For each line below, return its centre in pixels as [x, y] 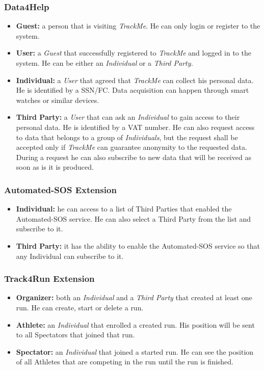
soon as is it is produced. [55, 167]
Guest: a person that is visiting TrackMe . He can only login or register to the [138, 26]
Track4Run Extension [49, 279]
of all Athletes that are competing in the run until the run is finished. [125, 362]
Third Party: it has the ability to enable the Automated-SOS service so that [138, 245]
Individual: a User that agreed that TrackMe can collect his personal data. [135, 80]
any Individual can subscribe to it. [70, 256]
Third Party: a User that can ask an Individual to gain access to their [128, 117]
